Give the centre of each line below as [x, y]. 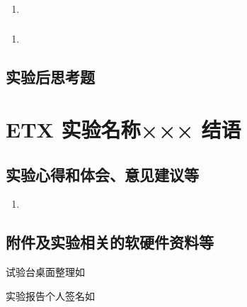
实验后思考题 [50, 77]
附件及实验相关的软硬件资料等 [110, 242]
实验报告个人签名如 [50, 295]
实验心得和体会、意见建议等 [102, 174]
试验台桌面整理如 [45, 272]
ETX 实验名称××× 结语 [123, 129]
